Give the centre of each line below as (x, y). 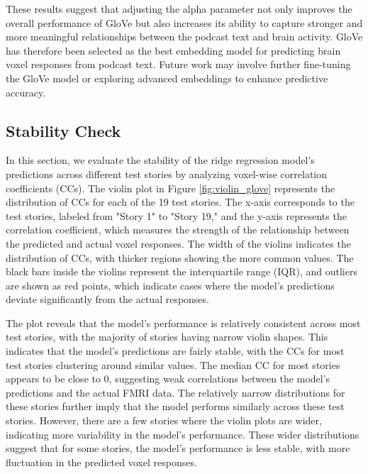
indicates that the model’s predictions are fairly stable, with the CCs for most (175, 351)
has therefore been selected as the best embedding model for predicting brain (173, 50)
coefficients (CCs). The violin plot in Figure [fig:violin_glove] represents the (171, 188)
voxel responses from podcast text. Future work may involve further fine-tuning (178, 64)
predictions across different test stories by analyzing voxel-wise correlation (167, 173)
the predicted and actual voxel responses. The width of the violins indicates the (178, 243)
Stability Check (63, 130)
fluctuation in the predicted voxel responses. (101, 462)
